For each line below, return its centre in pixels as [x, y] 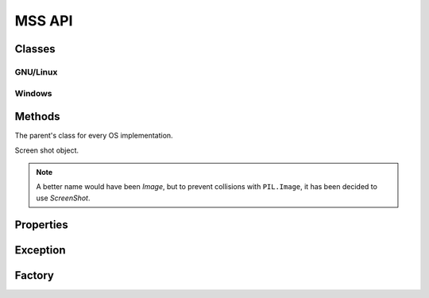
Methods [37, 116]
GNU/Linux [36, 72]
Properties [41, 224]
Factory [35, 275]
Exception [40, 250]
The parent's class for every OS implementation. [94, 136]
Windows [33, 93]
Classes [35, 49]
